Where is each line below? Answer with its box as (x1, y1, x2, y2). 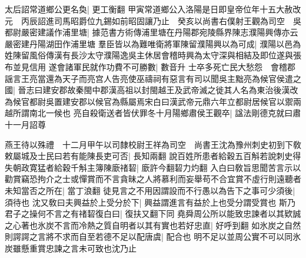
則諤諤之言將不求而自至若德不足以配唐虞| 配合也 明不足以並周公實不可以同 (5, 230, 293, 243)
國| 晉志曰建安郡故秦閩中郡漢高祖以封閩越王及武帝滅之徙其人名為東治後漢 (5, 84, 290, 96)
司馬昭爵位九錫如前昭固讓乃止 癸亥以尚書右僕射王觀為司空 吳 (54, 14, 301, 27)
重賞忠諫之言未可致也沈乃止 (29, 242, 137, 254)
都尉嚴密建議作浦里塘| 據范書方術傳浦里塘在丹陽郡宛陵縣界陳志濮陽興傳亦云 (5, 26, 298, 38)
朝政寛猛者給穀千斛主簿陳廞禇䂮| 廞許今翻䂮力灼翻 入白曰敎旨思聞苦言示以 (12, 161, 301, 173)
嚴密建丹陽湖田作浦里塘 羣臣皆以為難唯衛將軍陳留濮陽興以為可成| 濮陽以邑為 (5, 37, 301, 49)
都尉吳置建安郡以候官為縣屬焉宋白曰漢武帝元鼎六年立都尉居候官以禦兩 (29, 95, 301, 107)
